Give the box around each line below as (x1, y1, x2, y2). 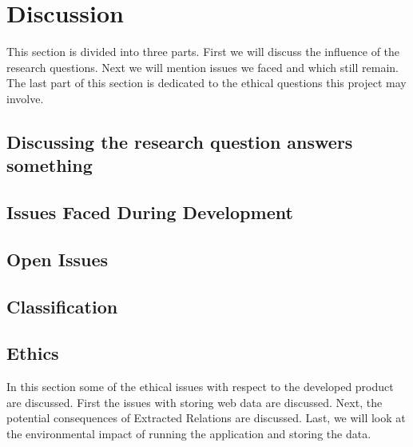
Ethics (6, 341, 59, 365)
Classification (6, 293, 118, 318)
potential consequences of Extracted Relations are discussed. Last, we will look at (6, 409, 406, 426)
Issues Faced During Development (6, 200, 293, 225)
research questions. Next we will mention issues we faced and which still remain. (6, 58, 399, 75)
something (6, 153, 93, 178)
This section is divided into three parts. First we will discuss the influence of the (6, 43, 400, 60)
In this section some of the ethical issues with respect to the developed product (6, 378, 394, 395)
